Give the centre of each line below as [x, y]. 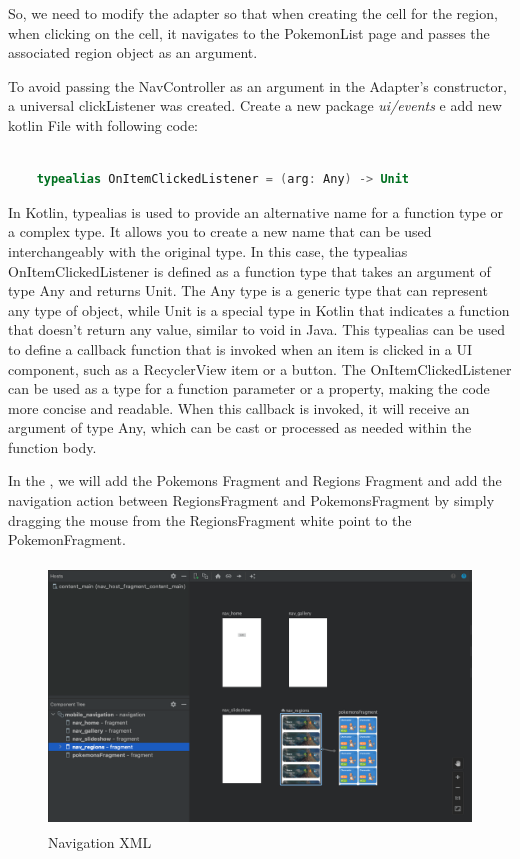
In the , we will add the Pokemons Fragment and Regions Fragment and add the [255, 480]
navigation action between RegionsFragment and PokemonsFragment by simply [251, 500]
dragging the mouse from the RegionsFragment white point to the [210, 519]
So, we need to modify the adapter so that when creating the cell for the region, [253, 13]
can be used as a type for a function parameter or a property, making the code [249, 388]
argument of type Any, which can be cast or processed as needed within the [240, 427]
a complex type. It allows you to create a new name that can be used [220, 231]
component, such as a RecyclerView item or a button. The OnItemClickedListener [260, 368]
